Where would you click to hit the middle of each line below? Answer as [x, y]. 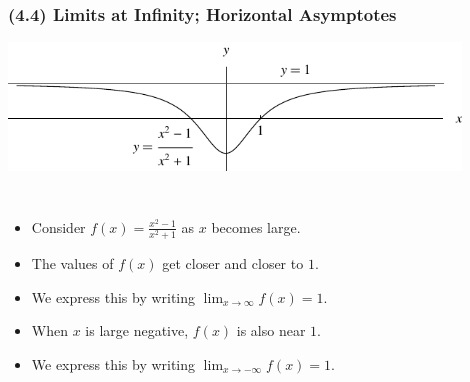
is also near [271, 330]
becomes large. [256, 226]
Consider [58, 226]
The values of [72, 263]
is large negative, [137, 330]
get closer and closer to [233, 263]
